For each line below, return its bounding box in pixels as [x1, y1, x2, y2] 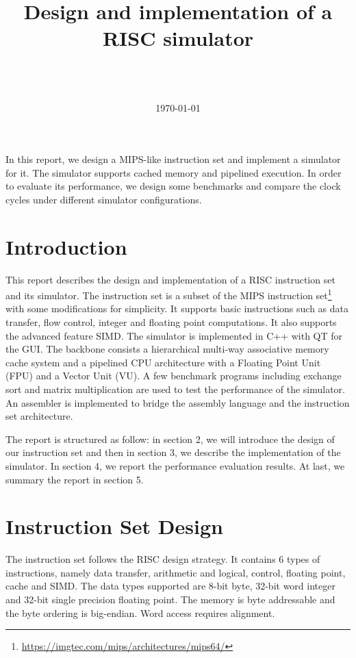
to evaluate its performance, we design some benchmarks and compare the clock [5, 179, 341, 193]
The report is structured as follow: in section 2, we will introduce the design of [5, 431, 335, 446]
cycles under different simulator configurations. [5, 192, 202, 206]
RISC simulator [102, 24, 254, 52]
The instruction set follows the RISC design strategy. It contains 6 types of [5, 552, 320, 566]
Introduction [5, 232, 127, 260]
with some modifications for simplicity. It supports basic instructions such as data [5, 301, 349, 316]
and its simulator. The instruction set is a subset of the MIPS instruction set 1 [5, 286, 332, 302]
